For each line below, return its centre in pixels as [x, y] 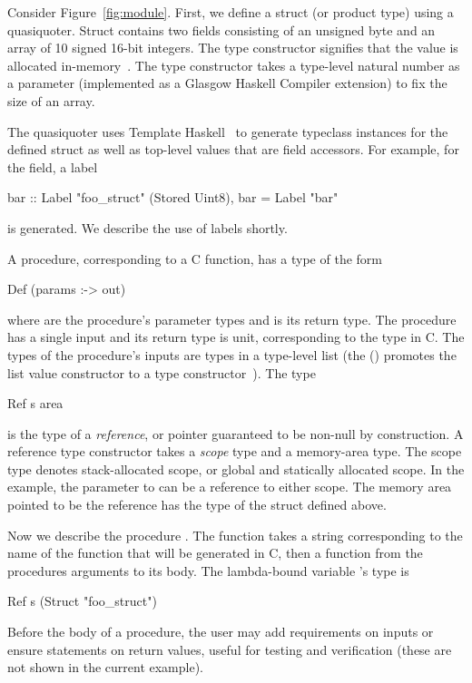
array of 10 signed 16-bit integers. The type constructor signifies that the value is [233, 48]
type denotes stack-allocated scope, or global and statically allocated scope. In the [236, 468]
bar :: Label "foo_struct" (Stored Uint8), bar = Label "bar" [173, 197]
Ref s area [35, 403]
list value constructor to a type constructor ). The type [162, 372]
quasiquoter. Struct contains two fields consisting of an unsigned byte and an [221, 29]
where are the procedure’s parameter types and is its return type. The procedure [232, 319]
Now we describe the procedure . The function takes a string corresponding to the [235, 535]
